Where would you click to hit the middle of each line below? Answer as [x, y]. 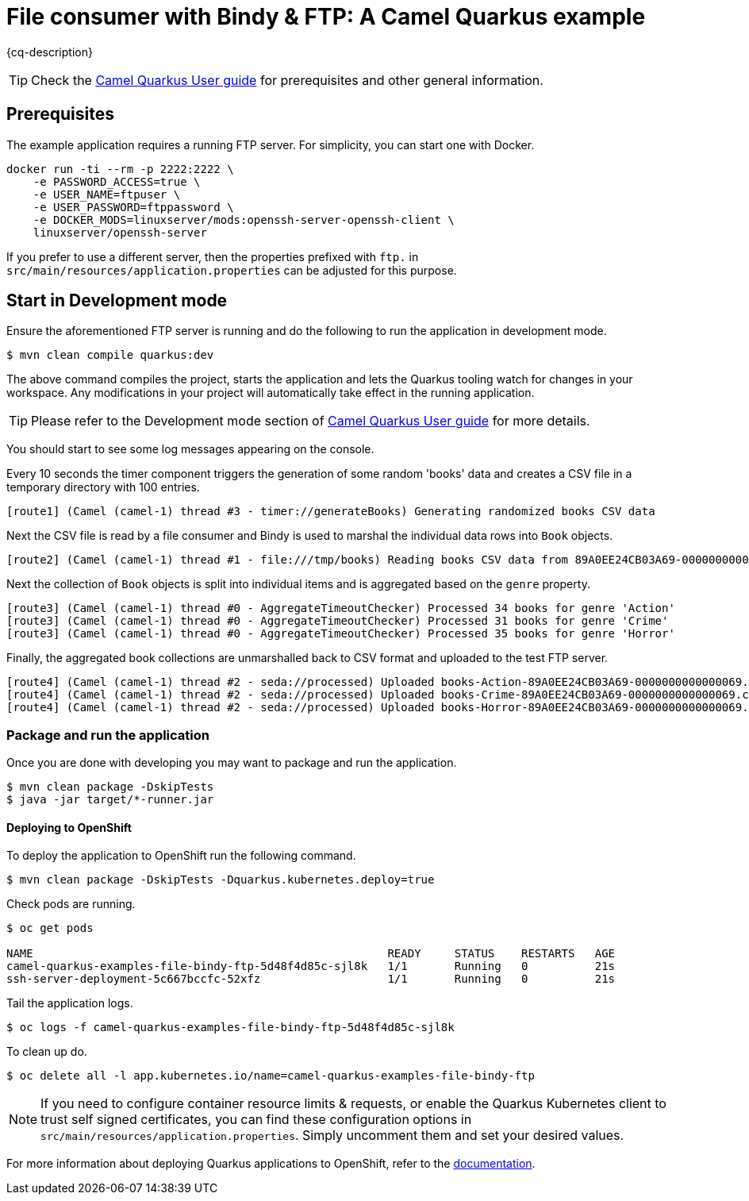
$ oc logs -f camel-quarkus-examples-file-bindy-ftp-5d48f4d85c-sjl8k [230, 1028]
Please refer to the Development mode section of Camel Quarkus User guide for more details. [311, 421]
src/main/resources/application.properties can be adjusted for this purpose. [232, 270]
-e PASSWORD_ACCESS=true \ [117, 181]
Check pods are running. [71, 904]
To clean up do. [47, 1052]
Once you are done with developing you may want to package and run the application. [232, 763]
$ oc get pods [50, 928]
